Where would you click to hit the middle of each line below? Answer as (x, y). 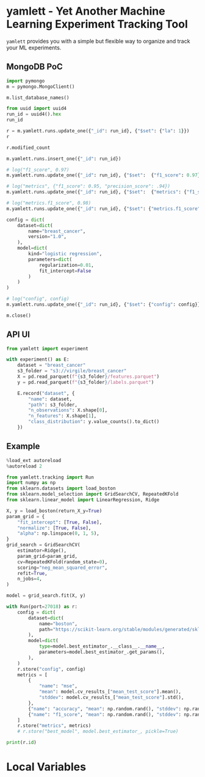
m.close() (19, 316)
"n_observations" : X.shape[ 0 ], (68, 410)
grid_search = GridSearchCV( (43, 545)
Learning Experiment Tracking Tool (97, 24)
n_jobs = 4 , (30, 579)
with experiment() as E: (38, 360)
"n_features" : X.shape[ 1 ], (63, 416)
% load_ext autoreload (34, 460)
